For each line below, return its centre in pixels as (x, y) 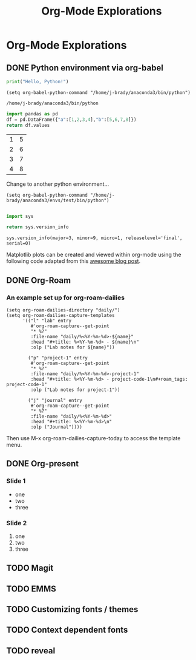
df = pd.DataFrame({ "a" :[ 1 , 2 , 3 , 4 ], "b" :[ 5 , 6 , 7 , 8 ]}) (71, 120)
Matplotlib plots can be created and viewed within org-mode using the (94, 255)
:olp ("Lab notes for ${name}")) (73, 347)
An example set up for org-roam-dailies (66, 298)
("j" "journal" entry (55, 400)
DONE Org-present (43, 464)
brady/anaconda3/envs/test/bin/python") (58, 200)
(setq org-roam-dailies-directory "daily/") (63, 310)
